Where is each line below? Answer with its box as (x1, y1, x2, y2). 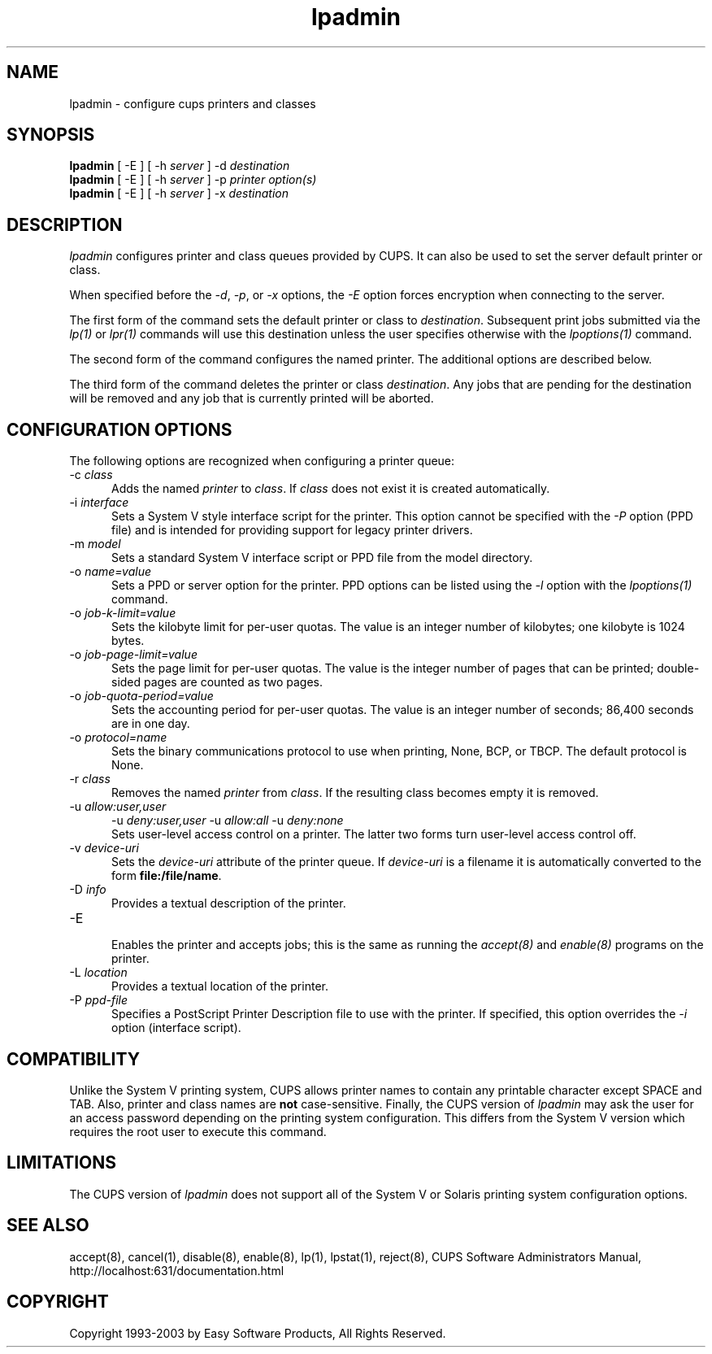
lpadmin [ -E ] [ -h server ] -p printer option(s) (69, 172, 317, 187)
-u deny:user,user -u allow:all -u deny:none (111, 813, 344, 828)
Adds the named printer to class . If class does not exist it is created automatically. (111, 481, 550, 496)
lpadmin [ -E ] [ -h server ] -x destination (69, 186, 289, 201)
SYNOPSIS (7, 124, 95, 146)
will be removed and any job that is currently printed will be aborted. (69, 391, 434, 406)
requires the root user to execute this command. (69, 1124, 327, 1138)
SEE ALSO (7, 1215, 89, 1236)
